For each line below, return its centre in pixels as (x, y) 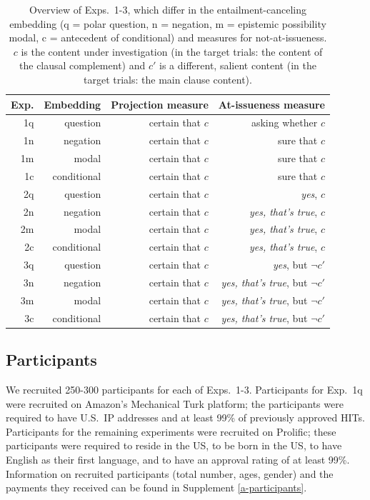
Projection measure (160, 104)
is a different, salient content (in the (238, 65)
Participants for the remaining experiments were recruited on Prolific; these (171, 431)
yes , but (290, 265)
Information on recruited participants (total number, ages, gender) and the (170, 473)
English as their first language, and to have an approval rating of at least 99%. (178, 459)
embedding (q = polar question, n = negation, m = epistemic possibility (168, 23)
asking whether (284, 122)
